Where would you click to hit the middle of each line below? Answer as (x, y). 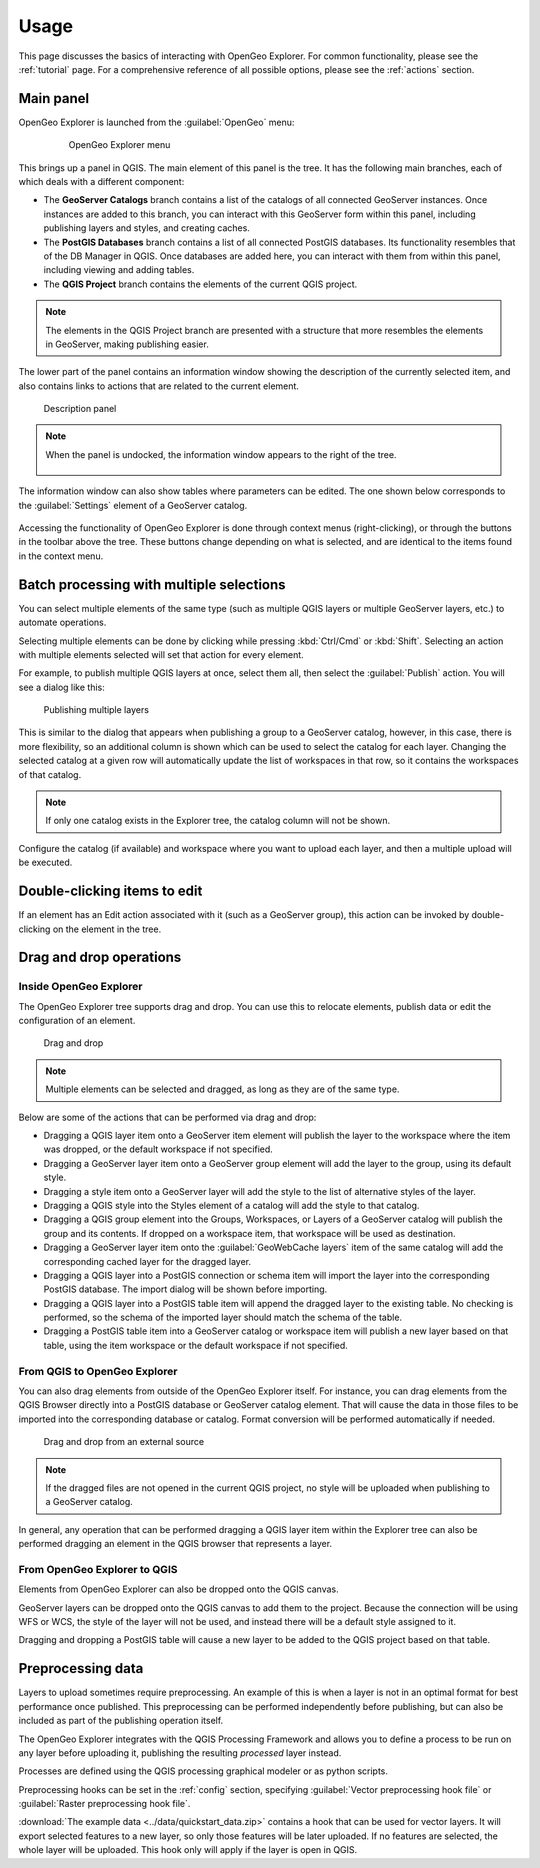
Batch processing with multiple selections (152, 584)
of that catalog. (50, 774)
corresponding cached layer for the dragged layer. (147, 1261)
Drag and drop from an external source (124, 1442)
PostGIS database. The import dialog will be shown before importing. (185, 1289)
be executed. (45, 862)
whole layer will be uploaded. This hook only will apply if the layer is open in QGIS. (188, 1850)
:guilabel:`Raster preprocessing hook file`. (104, 1804)
